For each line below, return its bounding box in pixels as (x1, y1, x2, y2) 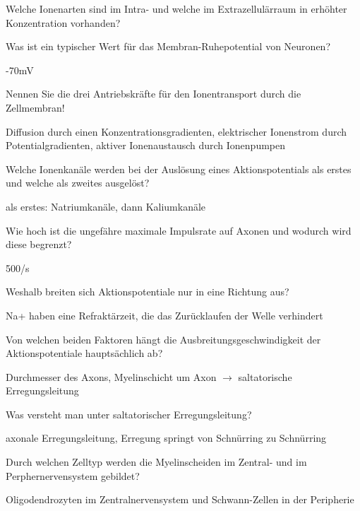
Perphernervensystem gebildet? (6, 468, 140, 483)
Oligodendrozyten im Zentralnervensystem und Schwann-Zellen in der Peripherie (6, 492, 354, 507)
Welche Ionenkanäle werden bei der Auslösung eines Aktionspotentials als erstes (6, 161, 352, 176)
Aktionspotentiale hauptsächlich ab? (6, 346, 163, 360)
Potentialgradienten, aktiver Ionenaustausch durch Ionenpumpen (6, 138, 286, 153)
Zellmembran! (6, 100, 65, 114)
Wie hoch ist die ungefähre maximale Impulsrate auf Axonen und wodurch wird (6, 223, 352, 237)
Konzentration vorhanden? (6, 15, 121, 30)
